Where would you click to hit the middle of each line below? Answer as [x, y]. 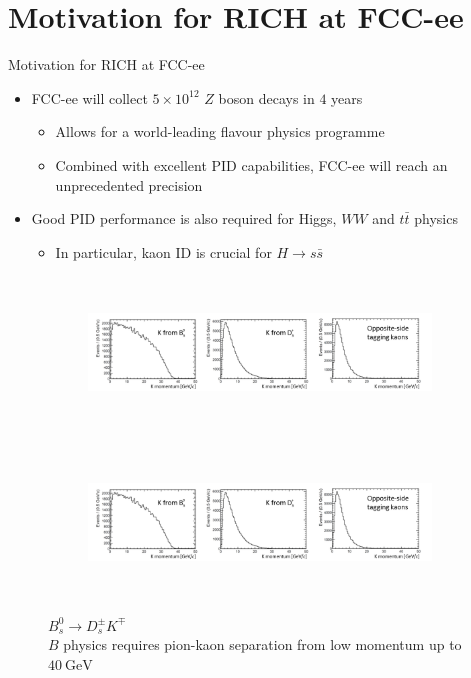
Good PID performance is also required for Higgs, [184, 218]
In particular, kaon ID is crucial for [163, 251]
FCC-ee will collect [89, 97]
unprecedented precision [129, 184]
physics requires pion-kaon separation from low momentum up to [262, 644]
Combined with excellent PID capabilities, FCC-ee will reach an [251, 164]
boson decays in [266, 97]
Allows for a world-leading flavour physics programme [220, 131]
